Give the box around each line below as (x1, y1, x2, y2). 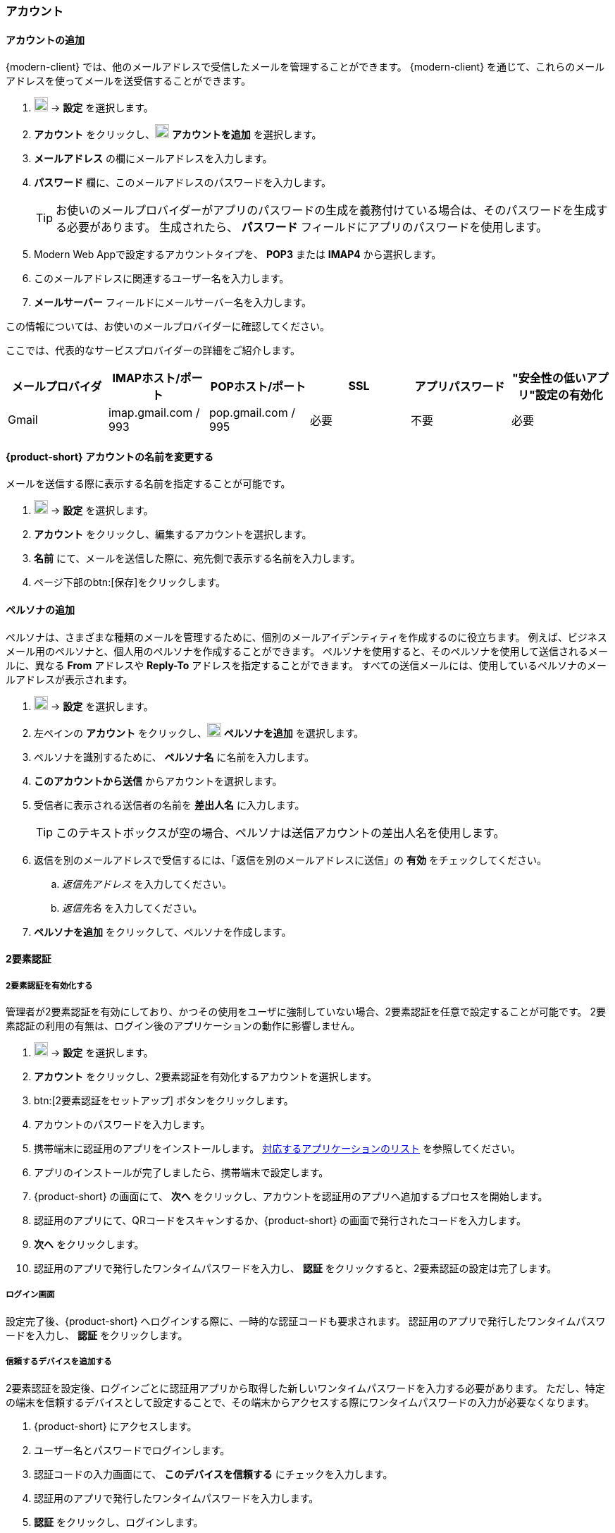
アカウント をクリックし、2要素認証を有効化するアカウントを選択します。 (34, 1070, 378, 1083)
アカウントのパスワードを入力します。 (34, 1118, 211, 1131)
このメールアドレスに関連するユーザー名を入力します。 (34, 272, 290, 285)
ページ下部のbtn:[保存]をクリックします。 (34, 576, 225, 589)
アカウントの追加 (6, 33, 85, 46)
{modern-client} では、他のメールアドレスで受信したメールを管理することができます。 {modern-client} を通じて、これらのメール (6, 61, 605, 73)
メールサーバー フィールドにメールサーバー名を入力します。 (34, 296, 311, 309)
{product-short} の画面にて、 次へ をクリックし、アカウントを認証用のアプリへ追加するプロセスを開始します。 (34, 1190, 548, 1203)
